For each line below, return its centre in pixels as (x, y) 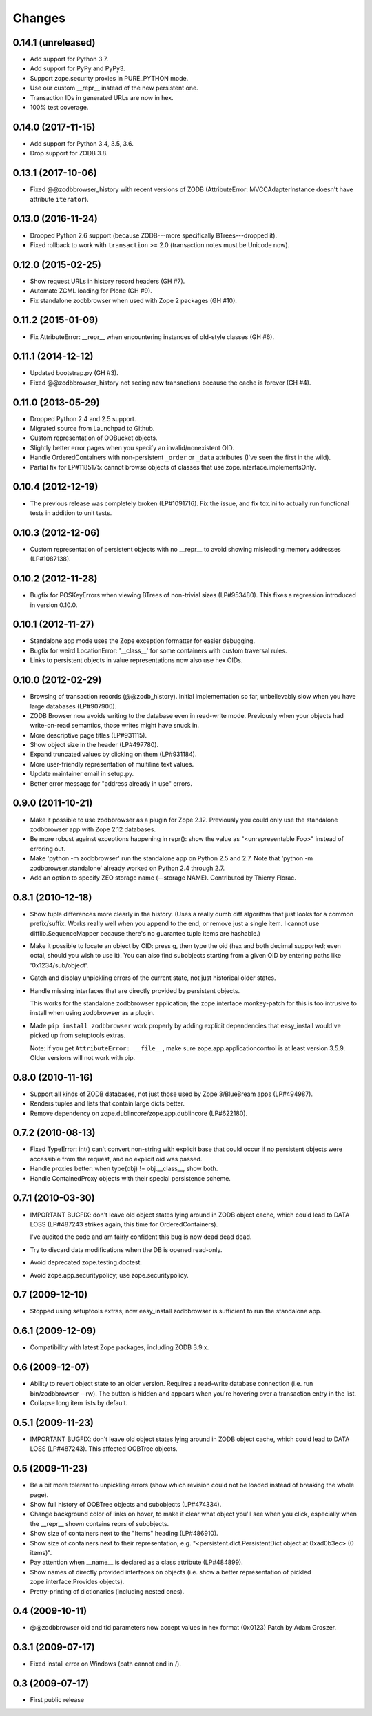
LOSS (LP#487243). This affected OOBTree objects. (104, 1449)
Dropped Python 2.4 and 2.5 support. (83, 418)
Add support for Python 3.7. (69, 59)
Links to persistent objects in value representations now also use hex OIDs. (136, 660)
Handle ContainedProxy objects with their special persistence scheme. (130, 1178)
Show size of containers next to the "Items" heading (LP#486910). (124, 1534)
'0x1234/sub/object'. (59, 965)
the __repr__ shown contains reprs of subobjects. (100, 1523)
